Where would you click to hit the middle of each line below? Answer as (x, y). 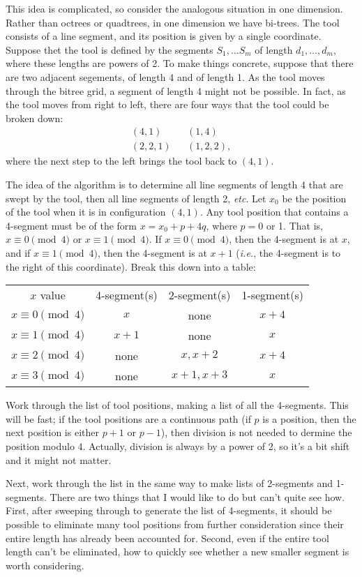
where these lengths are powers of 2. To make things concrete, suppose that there (180, 63)
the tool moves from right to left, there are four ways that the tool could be (167, 104)
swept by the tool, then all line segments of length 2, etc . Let (136, 198)
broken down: (35, 118)
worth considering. (45, 565)
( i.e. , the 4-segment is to (288, 252)
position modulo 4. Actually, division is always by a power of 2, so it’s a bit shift (178, 445)
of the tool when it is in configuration (86, 212)
